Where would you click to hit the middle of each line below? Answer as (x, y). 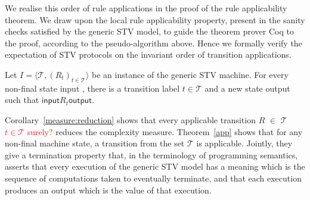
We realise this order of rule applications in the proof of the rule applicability (146, 8)
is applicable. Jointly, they (244, 143)
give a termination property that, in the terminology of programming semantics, (151, 154)
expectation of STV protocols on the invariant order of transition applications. (148, 54)
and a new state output (247, 88)
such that (22, 100)
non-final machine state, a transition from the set (95, 143)
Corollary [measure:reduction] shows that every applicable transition (130, 119)
